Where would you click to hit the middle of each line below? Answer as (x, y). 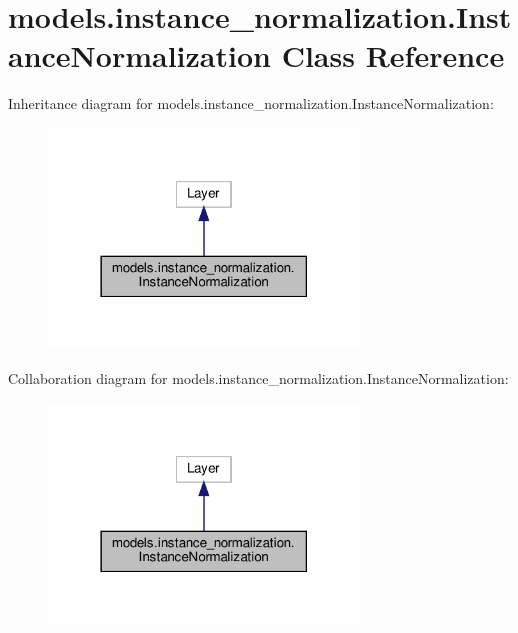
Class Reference (393, 55)
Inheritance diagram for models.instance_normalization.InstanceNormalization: (251, 103)
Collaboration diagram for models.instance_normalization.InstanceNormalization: (258, 377)
